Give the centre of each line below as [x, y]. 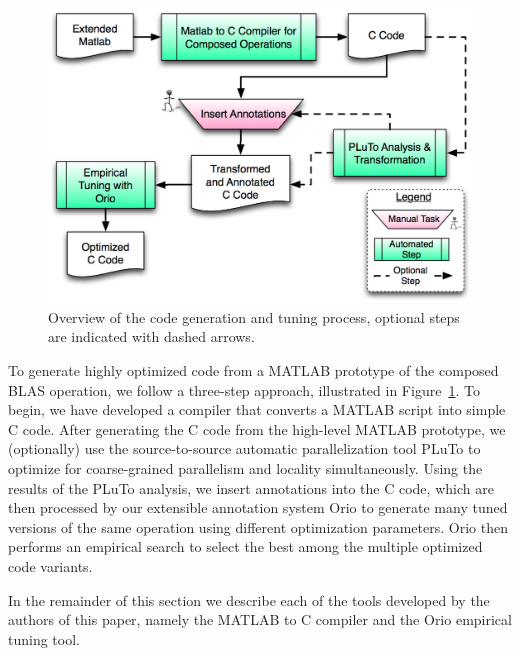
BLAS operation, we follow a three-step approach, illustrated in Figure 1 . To [244, 389]
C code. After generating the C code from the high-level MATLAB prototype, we [257, 428]
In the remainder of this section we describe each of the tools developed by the [249, 599]
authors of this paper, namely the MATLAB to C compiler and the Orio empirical [260, 619]
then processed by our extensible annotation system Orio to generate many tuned [258, 507]
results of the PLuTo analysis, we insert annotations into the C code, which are [251, 487]
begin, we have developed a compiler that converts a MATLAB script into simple [257, 409]
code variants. [50, 565]
